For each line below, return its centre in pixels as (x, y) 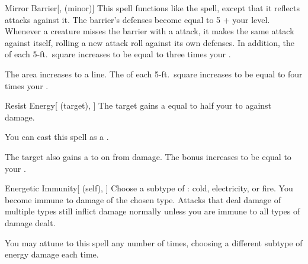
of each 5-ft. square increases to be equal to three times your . (118, 54)
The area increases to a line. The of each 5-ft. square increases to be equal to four (154, 74)
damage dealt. (30, 222)
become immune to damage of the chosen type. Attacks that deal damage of (143, 199)
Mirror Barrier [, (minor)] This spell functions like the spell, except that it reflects (152, 8)
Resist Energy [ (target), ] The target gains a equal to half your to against (138, 105)
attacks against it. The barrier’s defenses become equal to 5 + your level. (137, 19)
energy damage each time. (52, 254)
